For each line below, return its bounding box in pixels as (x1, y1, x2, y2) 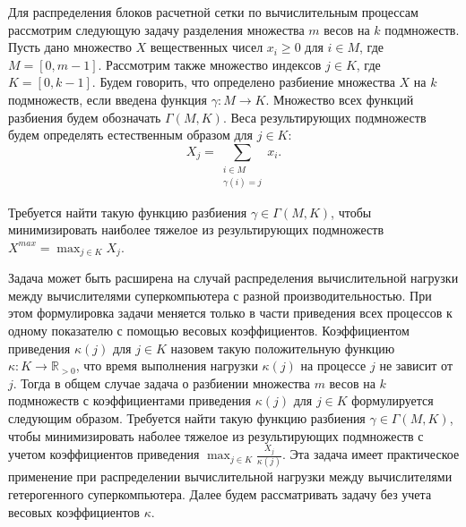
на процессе (300, 356, 367, 375)
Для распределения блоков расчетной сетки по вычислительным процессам (8, 3, 419, 21)
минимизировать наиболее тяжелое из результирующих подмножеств (8, 220, 384, 239)
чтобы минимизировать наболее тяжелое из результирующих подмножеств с (8, 426, 424, 445)
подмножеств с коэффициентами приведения (8, 391, 251, 410)
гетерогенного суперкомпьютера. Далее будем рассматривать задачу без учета (8, 484, 432, 503)
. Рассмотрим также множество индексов (98, 55, 322, 73)
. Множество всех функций (265, 89, 414, 108)
